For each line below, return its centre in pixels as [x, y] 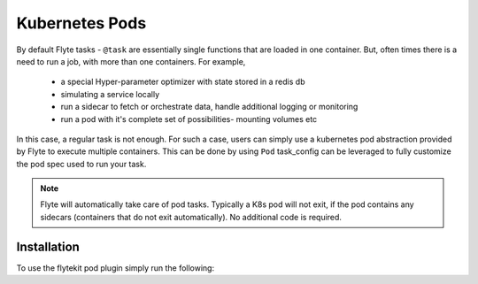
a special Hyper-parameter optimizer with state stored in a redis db [183, 82]
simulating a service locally [110, 94]
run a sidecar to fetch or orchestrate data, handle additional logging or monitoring [209, 107]
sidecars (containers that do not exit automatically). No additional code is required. [191, 217]
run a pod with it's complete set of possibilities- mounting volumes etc [189, 119]
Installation [48, 246]
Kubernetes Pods [81, 23]
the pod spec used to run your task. [81, 164]
